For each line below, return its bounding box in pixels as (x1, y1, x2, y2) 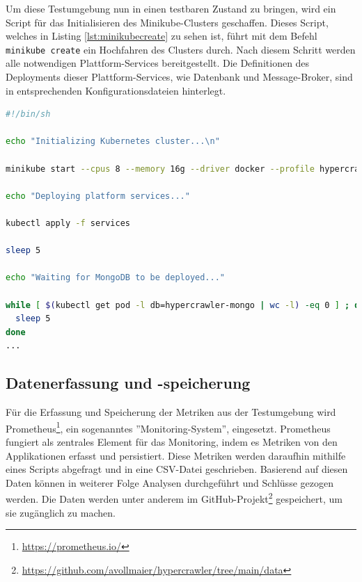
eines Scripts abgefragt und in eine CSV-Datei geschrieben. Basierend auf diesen (6, 462, 348, 476)
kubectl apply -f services (6, 218, 131, 228)
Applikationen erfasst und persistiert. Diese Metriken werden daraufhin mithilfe (6, 448, 346, 462)
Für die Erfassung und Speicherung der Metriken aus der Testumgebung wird (6, 405, 336, 419)
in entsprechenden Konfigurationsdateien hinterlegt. (6, 83, 226, 97)
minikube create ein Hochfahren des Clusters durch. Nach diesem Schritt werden (6, 42, 356, 56)
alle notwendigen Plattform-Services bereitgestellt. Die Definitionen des (6, 56, 310, 70)
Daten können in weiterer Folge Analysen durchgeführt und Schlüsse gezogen (6, 475, 333, 490)
